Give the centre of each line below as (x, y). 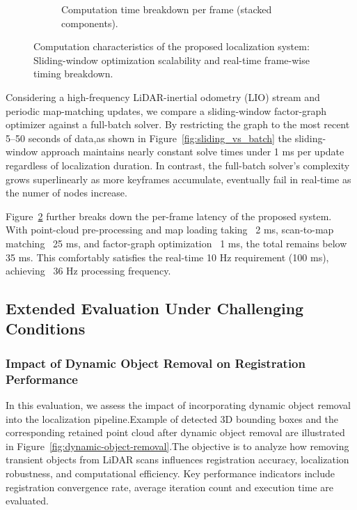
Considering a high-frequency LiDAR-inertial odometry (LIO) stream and (163, 96)
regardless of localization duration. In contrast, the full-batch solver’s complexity (178, 165)
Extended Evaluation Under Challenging (155, 308)
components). (90, 23)
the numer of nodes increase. (66, 193)
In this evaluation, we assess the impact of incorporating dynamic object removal (178, 405)
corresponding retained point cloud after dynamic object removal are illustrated (175, 432)
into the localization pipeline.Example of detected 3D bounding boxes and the (172, 418)
